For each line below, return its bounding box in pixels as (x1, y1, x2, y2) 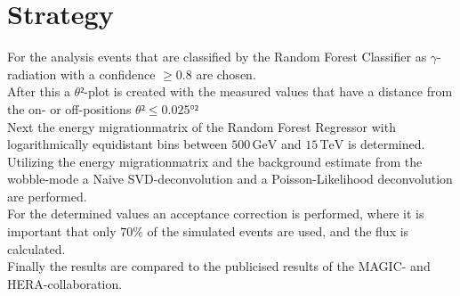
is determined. (347, 135, 425, 153)
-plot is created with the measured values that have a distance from (84, 82, 453, 101)
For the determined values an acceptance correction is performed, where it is (7, 204, 424, 223)
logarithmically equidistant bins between (7, 135, 228, 153)
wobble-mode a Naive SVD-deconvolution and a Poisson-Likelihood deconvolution (7, 169, 453, 188)
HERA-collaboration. (7, 274, 123, 292)
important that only (7, 222, 117, 241)
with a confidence (60, 64, 156, 83)
